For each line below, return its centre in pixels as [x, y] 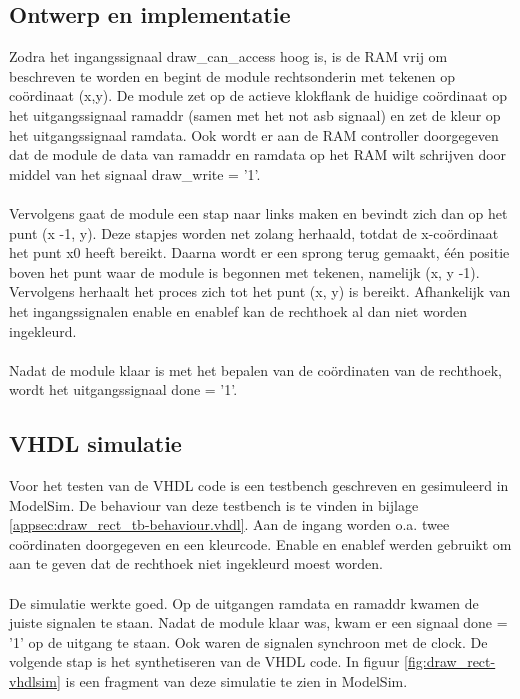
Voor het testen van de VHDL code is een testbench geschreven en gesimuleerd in [259, 485]
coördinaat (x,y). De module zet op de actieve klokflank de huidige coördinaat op [258, 95]
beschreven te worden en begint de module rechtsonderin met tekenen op [232, 75]
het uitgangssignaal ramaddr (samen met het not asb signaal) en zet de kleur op [255, 114]
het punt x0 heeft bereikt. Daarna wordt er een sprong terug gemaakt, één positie [259, 252]
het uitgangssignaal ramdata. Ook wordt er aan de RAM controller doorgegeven [254, 134]
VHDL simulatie [95, 443]
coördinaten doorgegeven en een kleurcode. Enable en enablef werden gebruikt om [260, 543]
